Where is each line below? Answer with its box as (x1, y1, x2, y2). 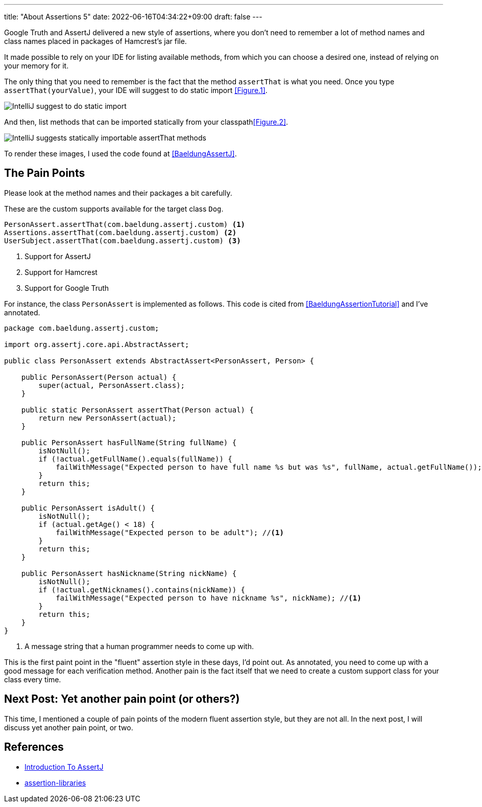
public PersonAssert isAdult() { (21, 503, 155, 512)
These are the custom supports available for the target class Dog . (4, 204, 224, 213)
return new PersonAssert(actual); (38, 413, 177, 422)
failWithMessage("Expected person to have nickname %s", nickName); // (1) (56, 593, 361, 602)
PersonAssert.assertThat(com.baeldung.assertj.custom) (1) (4, 220, 246, 228)
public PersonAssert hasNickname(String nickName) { (21, 569, 237, 578)
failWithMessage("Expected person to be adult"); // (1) (56, 528, 284, 537)
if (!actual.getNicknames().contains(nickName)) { (38, 585, 246, 594)
